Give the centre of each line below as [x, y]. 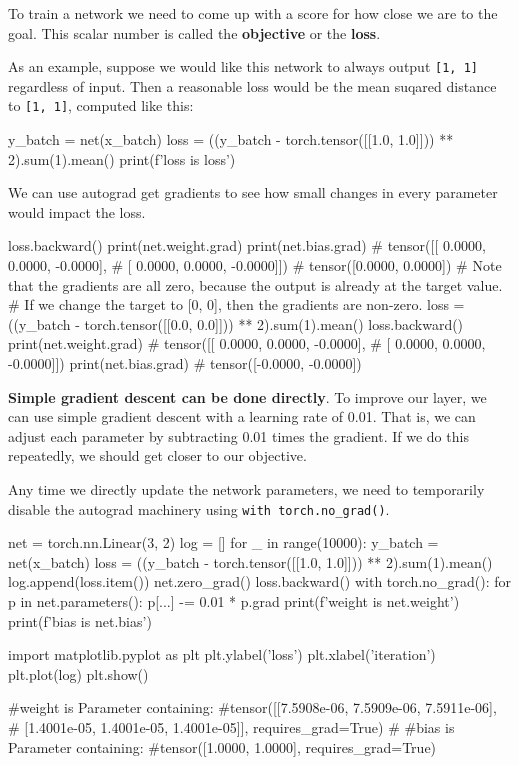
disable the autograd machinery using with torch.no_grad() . [199, 508]
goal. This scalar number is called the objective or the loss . [194, 32]
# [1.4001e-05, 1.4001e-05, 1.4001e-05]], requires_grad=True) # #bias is [231, 727]
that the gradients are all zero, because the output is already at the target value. [255, 284]
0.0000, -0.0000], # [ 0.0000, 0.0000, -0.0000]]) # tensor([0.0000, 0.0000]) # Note [255, 265]
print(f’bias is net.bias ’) [80, 620]
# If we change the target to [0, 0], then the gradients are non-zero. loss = [236, 304]
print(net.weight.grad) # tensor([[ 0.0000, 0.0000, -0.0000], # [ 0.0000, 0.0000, [247, 343]
